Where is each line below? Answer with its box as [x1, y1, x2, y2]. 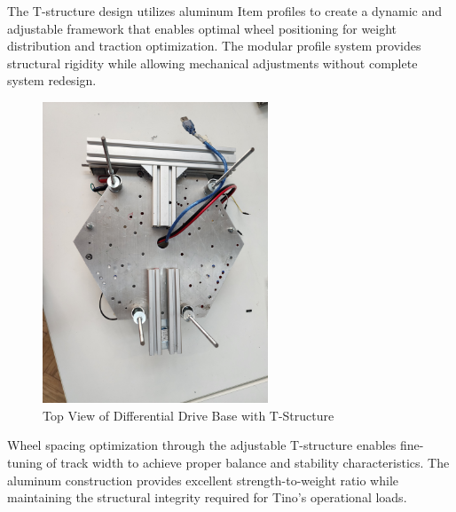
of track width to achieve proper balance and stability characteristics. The [46, 453, 450, 471]
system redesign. [7, 71, 97, 90]
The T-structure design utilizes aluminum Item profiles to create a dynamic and [7, 2, 443, 20]
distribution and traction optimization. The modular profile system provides [7, 36, 421, 55]
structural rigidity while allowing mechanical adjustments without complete [7, 53, 418, 72]
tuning [7, 453, 43, 471]
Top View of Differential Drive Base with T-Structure [43, 406, 334, 424]
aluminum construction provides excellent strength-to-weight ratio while [7, 470, 398, 489]
